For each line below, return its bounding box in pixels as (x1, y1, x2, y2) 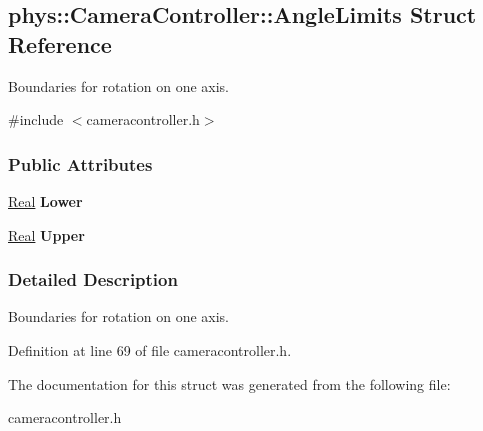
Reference (8, 28, 112, 59)
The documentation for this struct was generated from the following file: (8, 373, 451, 394)
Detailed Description (8, 267, 178, 292)
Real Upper (8, 224, 85, 245)
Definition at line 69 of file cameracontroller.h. (8, 340, 292, 360)
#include (8, 109, 64, 130)
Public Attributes (8, 151, 153, 176)
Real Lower (8, 191, 83, 211)
